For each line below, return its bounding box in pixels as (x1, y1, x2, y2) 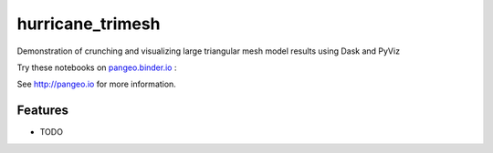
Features (16, 103, 68, 118)
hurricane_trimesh (16, 14, 161, 34)
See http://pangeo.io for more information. (16, 78, 177, 90)
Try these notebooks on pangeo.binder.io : (16, 62, 177, 73)
